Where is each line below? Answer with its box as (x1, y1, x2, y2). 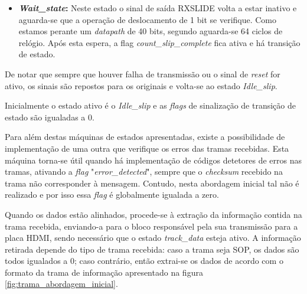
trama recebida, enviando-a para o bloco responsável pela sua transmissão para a (5, 220, 298, 232)
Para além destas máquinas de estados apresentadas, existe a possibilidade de (5, 130, 285, 143)
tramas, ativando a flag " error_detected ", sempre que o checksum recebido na (5, 165, 283, 178)
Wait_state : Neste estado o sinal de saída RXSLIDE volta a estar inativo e (18, 2, 297, 14)
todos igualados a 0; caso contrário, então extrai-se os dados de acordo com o (5, 254, 283, 267)
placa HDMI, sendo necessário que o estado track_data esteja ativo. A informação (5, 231, 301, 244)
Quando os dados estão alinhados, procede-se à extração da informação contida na (5, 208, 302, 220)
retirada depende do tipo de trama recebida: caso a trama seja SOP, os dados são (5, 243, 299, 255)
